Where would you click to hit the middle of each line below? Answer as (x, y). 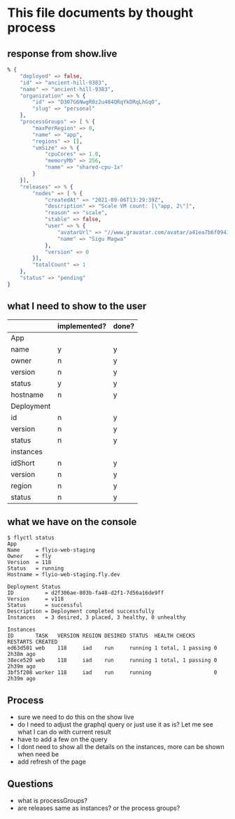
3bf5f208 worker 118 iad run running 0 (112, 673)
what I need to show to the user (77, 306)
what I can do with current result (64, 732)
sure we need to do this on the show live (76, 717)
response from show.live (62, 54)
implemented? (82, 325)
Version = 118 (29, 562)
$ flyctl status (31, 538)
